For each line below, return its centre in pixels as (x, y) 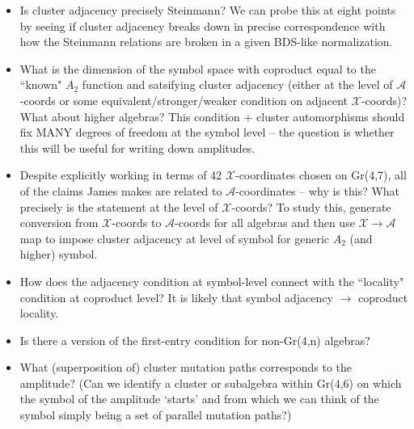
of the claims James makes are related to (121, 190)
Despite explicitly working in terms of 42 (121, 175)
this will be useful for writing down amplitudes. (137, 147)
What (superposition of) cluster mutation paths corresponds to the (186, 367)
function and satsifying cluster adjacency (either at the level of (237, 84)
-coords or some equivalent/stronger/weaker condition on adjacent (184, 100)
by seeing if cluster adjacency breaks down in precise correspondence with (203, 25)
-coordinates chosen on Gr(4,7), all (321, 175)
